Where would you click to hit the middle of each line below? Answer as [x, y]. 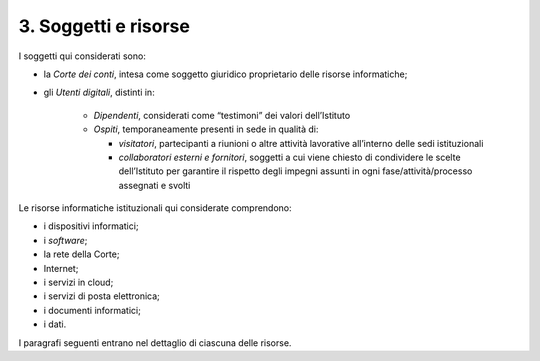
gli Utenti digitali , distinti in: [99, 92]
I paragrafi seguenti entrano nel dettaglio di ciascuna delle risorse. [155, 342]
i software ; [65, 240]
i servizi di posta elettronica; [101, 296]
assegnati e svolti [154, 185]
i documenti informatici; [92, 310]
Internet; [61, 268]
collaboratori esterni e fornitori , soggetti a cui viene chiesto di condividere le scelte [289, 157]
